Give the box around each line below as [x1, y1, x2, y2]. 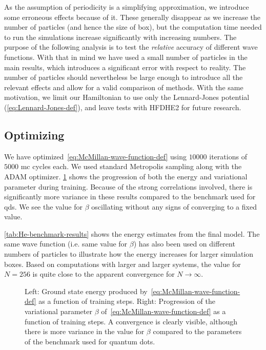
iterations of [209, 151, 247, 161]
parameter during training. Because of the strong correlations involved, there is [4, 181, 253, 192]
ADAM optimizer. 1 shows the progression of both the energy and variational [4, 171, 248, 181]
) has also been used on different [133, 238, 235, 249]
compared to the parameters [153, 326, 242, 337]
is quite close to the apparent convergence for [32, 269, 175, 279]
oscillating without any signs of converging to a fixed [91, 201, 257, 212]
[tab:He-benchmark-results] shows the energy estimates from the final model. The [4, 228, 260, 239]
